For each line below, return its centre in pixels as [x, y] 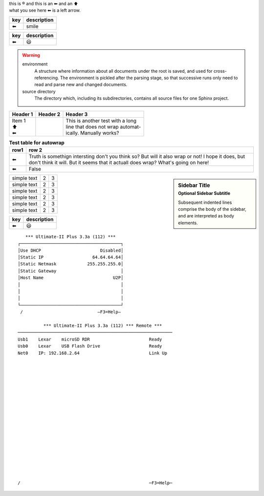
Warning [31, 55]
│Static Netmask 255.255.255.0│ [71, 264]
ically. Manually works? [92, 133]
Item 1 [19, 121]
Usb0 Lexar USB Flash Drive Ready [90, 346]
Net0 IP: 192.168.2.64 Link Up [92, 353]
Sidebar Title [194, 185]
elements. [188, 223]
